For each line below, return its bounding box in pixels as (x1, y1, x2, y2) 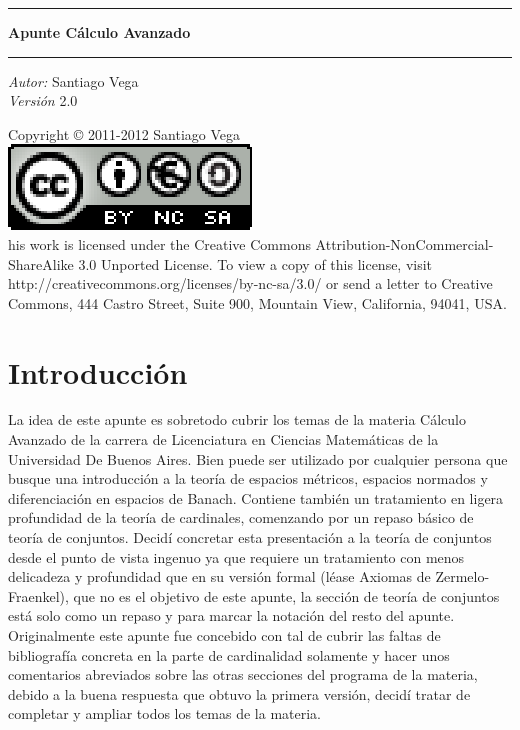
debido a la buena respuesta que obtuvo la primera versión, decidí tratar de (8, 683, 471, 704)
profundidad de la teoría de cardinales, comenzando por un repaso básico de (8, 507, 474, 528)
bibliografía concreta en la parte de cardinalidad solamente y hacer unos (8, 644, 450, 665)
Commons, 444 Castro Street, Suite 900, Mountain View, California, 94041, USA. (8, 292, 507, 313)
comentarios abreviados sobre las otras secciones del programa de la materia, (8, 664, 478, 685)
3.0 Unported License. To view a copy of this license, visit (78, 253, 433, 274)
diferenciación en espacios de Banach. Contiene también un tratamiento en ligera (8, 487, 504, 508)
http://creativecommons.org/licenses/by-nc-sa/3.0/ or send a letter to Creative (8, 273, 493, 294)
